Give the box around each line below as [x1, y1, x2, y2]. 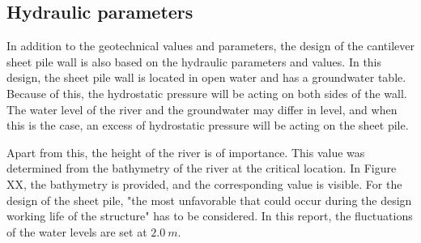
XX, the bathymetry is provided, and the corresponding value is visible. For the [6, 175, 402, 192]
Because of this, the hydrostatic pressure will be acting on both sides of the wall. [6, 84, 407, 101]
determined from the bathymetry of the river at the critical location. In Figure [6, 160, 397, 177]
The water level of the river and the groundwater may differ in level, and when [6, 100, 398, 117]
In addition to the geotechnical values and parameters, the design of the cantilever [6, 37, 415, 54]
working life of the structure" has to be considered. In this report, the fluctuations [6, 207, 413, 224]
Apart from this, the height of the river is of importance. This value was [6, 143, 365, 160]
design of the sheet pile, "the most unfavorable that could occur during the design [6, 191, 412, 208]
